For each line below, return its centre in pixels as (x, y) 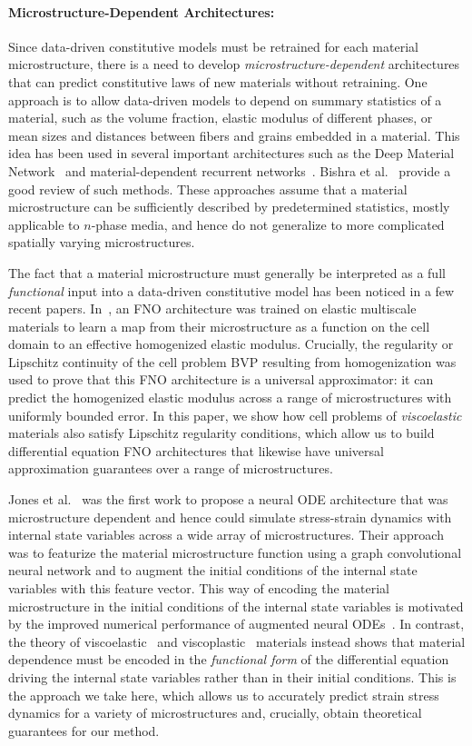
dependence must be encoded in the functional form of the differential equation (229, 659)
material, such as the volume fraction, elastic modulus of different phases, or (221, 118)
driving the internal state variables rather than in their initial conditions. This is (232, 676)
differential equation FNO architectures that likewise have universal (196, 450)
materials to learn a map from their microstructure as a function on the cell (219, 326)
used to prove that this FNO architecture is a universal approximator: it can (221, 379)
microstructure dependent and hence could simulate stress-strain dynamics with (230, 517)
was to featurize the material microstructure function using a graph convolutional (235, 552)
